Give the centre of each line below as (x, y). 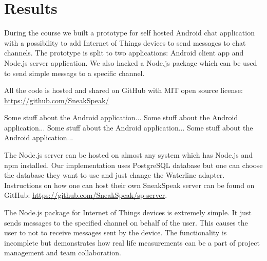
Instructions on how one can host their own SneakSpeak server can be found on (129, 185)
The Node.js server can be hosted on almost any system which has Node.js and (129, 155)
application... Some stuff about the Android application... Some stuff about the (129, 127)
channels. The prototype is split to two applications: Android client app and (124, 53)
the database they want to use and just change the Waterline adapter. (115, 175)
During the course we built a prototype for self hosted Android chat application (129, 33)
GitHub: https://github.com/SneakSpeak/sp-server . (86, 195)
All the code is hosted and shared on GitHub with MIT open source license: (123, 90)
